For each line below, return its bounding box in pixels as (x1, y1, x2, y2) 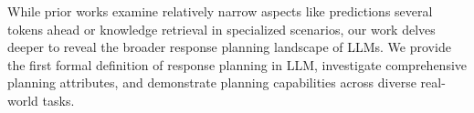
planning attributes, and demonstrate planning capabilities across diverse (7, 73, 416, 92)
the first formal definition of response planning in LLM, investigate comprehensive (7, 55, 468, 74)
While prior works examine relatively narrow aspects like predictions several (7, 2, 433, 20)
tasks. (42, 90, 75, 109)
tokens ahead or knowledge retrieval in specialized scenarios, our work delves (7, 19, 436, 38)
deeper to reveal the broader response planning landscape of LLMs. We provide (7, 37, 451, 56)
